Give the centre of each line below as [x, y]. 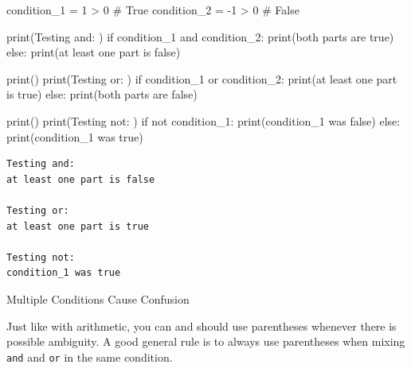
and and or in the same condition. [90, 356]
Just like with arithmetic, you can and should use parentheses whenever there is [202, 325]
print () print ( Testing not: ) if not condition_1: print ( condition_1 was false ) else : [204, 120]
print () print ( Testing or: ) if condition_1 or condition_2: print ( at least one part [202, 78]
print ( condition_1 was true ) [75, 136]
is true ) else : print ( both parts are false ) [102, 94]
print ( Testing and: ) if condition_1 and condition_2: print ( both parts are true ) [200, 36]
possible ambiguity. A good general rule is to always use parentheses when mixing [206, 341]
